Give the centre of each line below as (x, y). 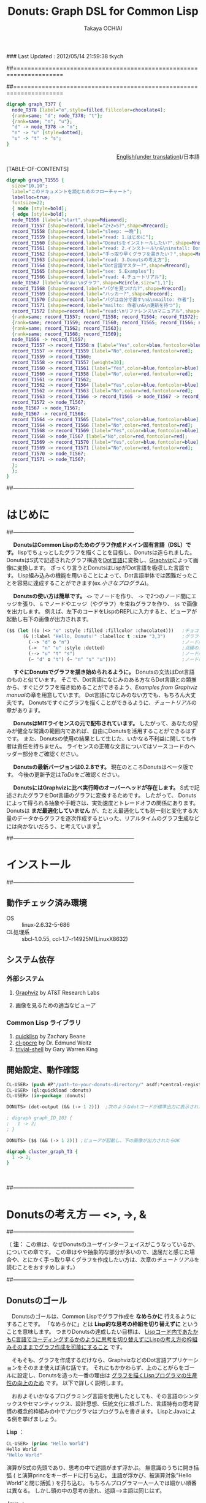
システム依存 (31, 960)
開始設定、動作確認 (43, 1070)
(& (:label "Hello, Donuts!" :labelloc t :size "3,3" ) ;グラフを (113, 637)
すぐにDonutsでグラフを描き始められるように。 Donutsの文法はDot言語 (104, 672)
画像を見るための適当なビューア (55, 1005)
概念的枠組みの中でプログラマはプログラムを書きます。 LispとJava (101, 1412)
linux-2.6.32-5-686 (46, 924)
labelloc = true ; (31, 197)
